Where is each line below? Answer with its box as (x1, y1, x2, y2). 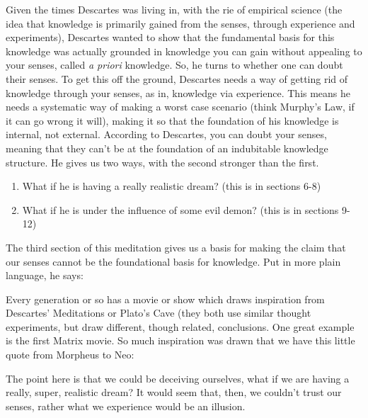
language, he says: (6, 268, 84, 283)
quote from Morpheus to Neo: (6, 347, 134, 362)
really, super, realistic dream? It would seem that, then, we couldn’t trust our (6, 385, 342, 400)
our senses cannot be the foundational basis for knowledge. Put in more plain (6, 254, 341, 269)
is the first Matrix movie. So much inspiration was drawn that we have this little (6, 333, 355, 348)
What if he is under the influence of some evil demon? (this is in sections (22, 202, 339, 217)
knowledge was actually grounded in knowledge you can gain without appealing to (6, 43, 362, 58)
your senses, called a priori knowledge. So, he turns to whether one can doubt (6, 57, 343, 72)
